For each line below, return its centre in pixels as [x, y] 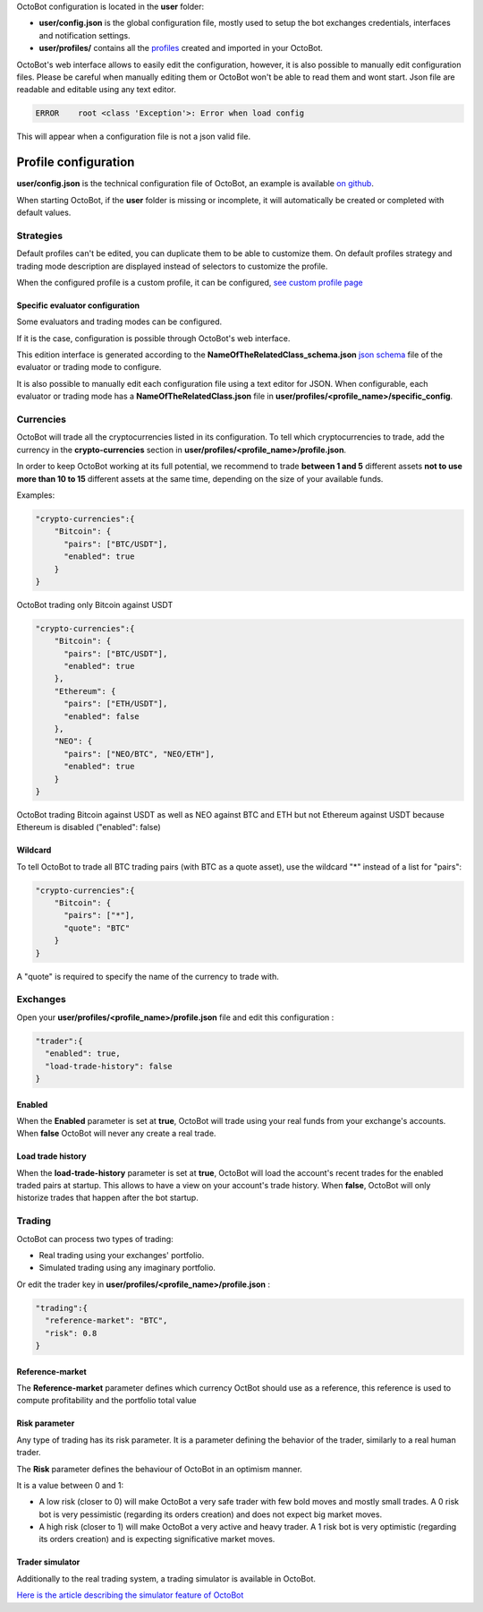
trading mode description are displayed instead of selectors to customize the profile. [172, 266]
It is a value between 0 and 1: [70, 1485]
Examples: [36, 495]
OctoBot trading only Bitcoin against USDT [95, 604]
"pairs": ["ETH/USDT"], [116, 704]
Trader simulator [48, 1562]
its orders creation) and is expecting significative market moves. [157, 1539]
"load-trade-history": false [109, 1066]
